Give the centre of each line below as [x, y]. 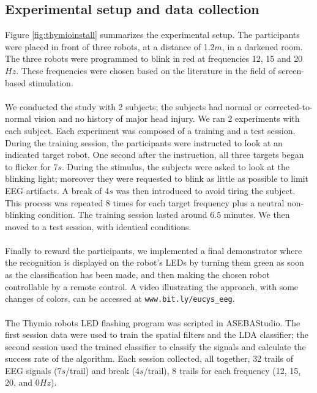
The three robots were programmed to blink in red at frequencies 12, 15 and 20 [154, 58]
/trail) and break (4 [103, 370]
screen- [291, 70]
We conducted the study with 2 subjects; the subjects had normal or [134, 106]
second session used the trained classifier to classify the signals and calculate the [155, 346]
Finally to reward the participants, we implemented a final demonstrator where [154, 250]
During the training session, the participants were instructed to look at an [144, 142]
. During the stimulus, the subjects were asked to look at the [176, 166]
